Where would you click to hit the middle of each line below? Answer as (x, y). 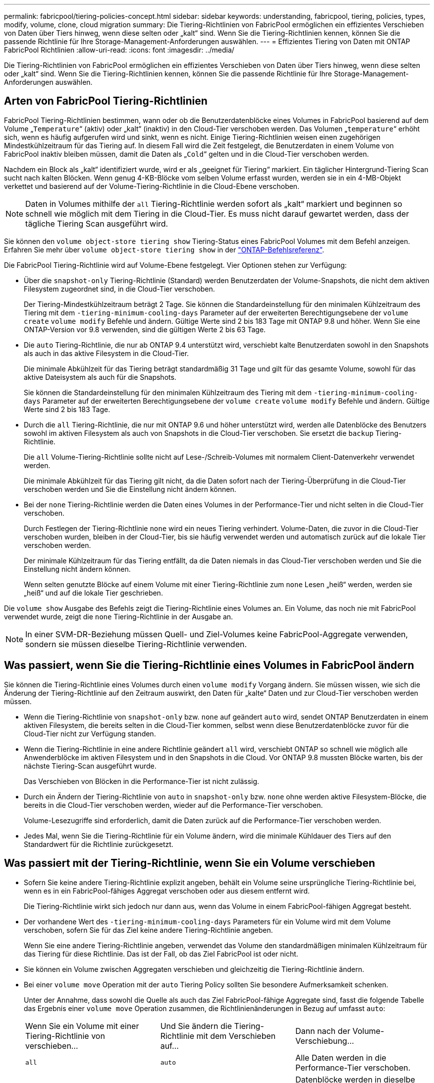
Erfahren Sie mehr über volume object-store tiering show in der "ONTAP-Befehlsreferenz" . (164, 249)
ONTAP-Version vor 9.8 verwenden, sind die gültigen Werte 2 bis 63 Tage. (145, 329)
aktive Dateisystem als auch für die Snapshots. (100, 377)
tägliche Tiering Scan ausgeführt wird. (97, 223)
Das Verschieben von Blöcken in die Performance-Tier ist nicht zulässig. (142, 781)
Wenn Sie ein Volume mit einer (82, 1026)
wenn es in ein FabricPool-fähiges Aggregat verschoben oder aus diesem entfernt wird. (167, 891)
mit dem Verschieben (236, 1036)
